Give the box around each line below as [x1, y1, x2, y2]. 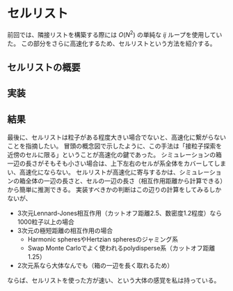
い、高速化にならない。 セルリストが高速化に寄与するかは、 [7, 168, 179, 177]
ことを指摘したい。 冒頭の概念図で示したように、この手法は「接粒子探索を [7, 142, 223, 150]
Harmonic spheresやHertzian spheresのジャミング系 [27, 235, 179, 244]
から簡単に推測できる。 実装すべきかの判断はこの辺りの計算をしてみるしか [7, 186, 222, 194]
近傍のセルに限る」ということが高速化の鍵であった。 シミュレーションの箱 [7, 151, 223, 159]
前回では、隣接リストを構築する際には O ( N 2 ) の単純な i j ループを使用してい [7, 29, 223, 38]
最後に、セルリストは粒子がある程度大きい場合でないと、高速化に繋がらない [7, 133, 227, 142]
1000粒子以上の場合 [17, 218, 74, 226]
